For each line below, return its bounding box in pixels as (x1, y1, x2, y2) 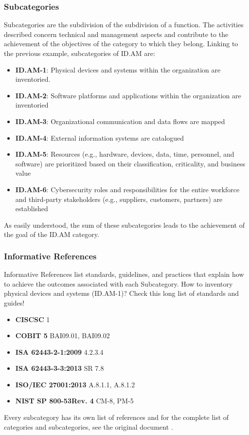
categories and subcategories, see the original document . (4, 421, 173, 432)
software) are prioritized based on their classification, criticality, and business (15, 158, 245, 168)
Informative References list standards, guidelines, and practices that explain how (4, 269, 244, 279)
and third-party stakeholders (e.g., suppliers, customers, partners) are (15, 194, 223, 204)
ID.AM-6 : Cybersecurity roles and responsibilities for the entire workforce (15, 184, 240, 194)
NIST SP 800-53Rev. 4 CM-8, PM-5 (15, 396, 134, 406)
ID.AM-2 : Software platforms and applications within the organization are (15, 90, 241, 100)
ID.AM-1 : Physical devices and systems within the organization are (15, 64, 221, 74)
